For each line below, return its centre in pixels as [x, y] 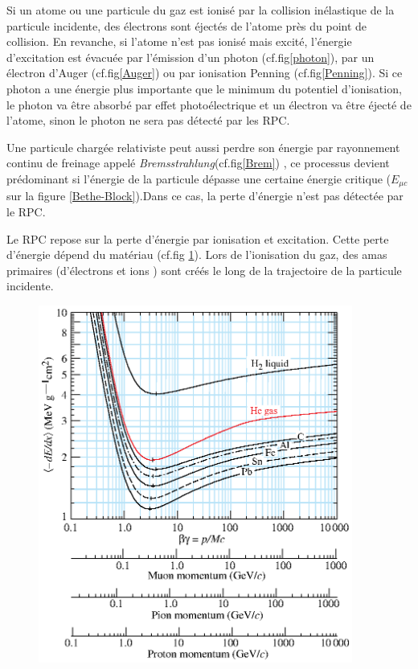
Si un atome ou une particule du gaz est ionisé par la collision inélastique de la [201, 10]
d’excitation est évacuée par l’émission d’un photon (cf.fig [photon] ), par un [191, 57]
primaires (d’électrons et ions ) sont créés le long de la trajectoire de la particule [204, 270]
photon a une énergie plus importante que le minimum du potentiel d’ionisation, [204, 88]
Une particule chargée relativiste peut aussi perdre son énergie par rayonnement [203, 147]
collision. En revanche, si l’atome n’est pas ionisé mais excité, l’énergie [179, 41]
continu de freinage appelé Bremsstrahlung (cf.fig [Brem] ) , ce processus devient [198, 163]
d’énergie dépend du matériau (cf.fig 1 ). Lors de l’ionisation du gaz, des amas [197, 254]
